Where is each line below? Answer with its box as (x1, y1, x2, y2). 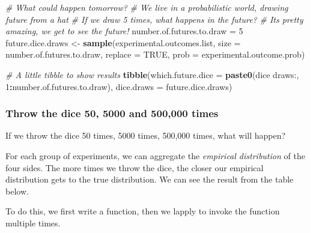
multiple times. (5, 216, 61, 229)
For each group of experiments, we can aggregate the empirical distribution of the (5, 149, 305, 162)
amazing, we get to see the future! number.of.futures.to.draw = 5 (5, 25, 243, 37)
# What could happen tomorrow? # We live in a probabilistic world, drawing (5, 1, 288, 13)
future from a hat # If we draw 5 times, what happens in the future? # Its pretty (5, 13, 303, 25)
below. (5, 184, 29, 197)
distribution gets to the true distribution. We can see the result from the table (5, 173, 294, 186)
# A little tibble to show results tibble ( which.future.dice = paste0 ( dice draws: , (5, 68, 299, 80)
